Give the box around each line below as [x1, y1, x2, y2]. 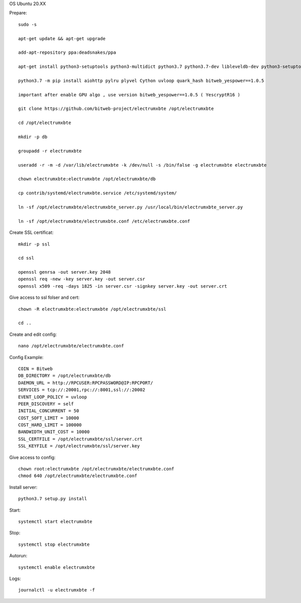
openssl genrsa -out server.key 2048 [18, 269, 111, 275]
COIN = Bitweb [18, 366, 53, 372]
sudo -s [18, 22, 37, 27]
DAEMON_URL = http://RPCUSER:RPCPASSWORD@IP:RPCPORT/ [18, 380, 153, 386]
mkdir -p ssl [18, 241, 50, 247]
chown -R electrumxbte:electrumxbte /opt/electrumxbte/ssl [18, 306, 167, 312]
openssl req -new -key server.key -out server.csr [18, 276, 145, 282]
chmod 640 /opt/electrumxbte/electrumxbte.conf [18, 473, 137, 479]
